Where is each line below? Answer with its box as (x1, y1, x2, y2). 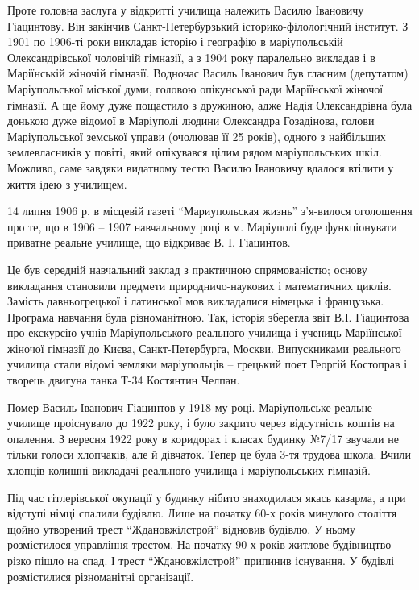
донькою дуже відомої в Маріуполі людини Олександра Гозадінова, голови (7, 112, 375, 129)
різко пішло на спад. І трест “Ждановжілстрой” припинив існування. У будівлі (7, 552, 395, 568)
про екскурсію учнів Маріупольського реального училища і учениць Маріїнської (7, 324, 402, 341)
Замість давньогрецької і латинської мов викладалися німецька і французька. (7, 293, 384, 310)
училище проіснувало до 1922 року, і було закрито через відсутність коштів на (7, 414, 395, 431)
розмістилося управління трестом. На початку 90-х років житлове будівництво (7, 536, 392, 553)
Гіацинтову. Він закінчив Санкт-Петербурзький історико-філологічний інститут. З (7, 17, 409, 34)
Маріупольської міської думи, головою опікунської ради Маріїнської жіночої (7, 80, 384, 97)
